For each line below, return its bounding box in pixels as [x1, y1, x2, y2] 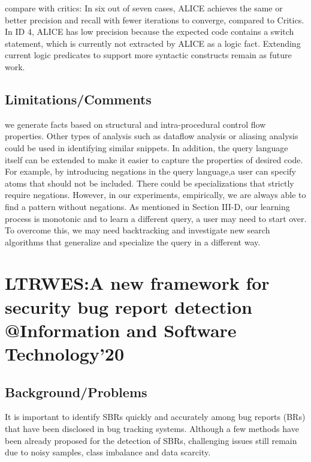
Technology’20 [5, 341, 125, 366]
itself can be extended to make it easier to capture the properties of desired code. [5, 153, 303, 166]
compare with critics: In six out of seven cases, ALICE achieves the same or [5, 2, 283, 14]
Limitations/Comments [5, 89, 152, 108]
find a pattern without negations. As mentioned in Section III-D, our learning [5, 200, 290, 212]
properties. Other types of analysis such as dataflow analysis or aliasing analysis [5, 130, 298, 142]
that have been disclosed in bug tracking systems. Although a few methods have [5, 422, 299, 435]
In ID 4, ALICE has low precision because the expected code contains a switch [5, 25, 294, 38]
